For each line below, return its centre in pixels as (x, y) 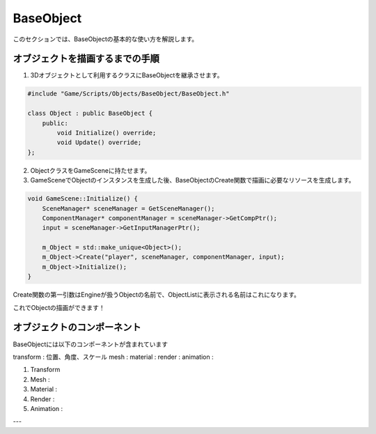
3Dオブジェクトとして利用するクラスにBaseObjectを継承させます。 (127, 75)
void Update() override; (99, 142)
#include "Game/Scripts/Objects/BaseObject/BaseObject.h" (128, 94)
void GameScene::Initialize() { (83, 199)
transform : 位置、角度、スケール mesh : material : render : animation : (113, 357)
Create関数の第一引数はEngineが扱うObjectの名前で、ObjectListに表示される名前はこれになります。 (157, 295)
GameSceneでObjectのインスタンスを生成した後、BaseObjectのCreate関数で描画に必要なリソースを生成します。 (193, 180)
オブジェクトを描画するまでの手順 (86, 59)
